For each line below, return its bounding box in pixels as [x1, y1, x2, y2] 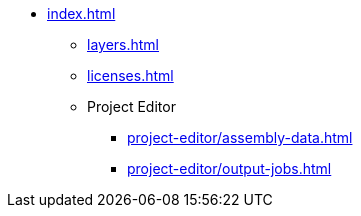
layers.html [87, 36, 160, 53]
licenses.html [87, 67, 174, 84]
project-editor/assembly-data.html [127, 129, 353, 146]
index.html [47, 5, 116, 22]
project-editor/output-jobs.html [127, 160, 332, 177]
